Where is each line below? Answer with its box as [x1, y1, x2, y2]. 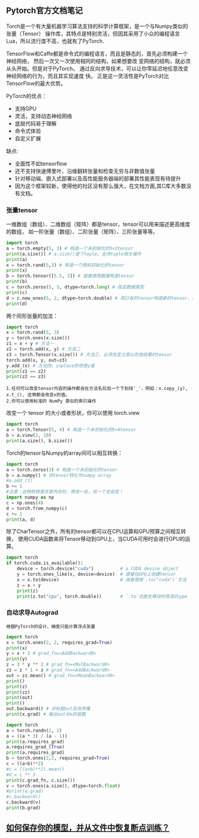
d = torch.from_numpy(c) [6, 505, 68, 511]
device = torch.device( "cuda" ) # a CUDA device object [17, 566, 179, 572]
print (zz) [6, 689, 31, 695]
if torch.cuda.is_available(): [6, 560, 84, 566]
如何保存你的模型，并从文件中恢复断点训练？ [6, 823, 170, 833]
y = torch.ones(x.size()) [6, 335, 70, 341]
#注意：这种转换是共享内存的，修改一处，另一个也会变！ [6, 489, 124, 495]
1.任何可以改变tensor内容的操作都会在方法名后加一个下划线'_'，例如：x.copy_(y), [6, 386, 188, 392]
